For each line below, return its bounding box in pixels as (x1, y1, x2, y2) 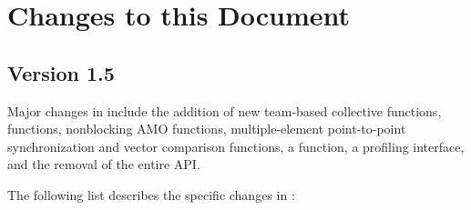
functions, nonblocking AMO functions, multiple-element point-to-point (7, 119, 406, 138)
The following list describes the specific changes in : (7, 185, 295, 204)
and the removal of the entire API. (7, 155, 200, 174)
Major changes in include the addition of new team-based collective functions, (7, 101, 442, 120)
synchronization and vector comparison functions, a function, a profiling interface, (7, 136, 465, 155)
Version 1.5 (7, 58, 115, 86)
